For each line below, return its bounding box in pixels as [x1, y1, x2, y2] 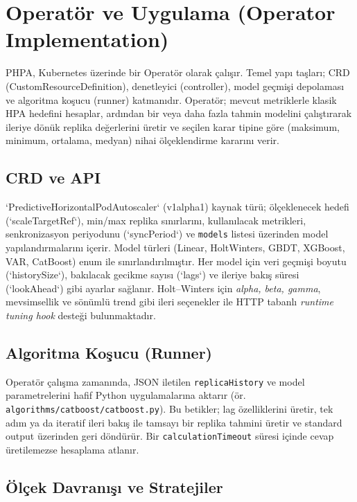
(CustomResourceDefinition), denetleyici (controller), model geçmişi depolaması [6, 78, 345, 93]
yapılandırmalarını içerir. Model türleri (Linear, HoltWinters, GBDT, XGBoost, [6, 240, 345, 254]
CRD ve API [6, 167, 101, 188]
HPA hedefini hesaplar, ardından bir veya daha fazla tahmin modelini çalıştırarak [6, 106, 352, 120]
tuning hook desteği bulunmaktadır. [6, 307, 156, 322]
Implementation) [6, 25, 169, 53]
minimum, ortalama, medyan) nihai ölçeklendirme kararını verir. [6, 133, 279, 147]
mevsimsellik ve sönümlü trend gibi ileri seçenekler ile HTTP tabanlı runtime [6, 294, 334, 309]
